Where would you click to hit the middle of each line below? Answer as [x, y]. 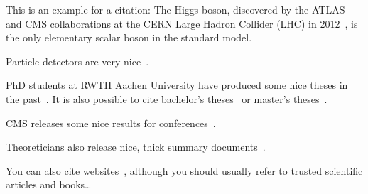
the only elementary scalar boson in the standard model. [129, 37]
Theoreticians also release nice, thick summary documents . [136, 147]
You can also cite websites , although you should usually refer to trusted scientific [184, 170]
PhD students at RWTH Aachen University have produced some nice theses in [177, 85]
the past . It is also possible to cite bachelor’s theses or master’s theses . [167, 98]
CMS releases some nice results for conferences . [111, 123]
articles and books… [49, 184]
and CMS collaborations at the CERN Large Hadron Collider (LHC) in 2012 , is [182, 23]
